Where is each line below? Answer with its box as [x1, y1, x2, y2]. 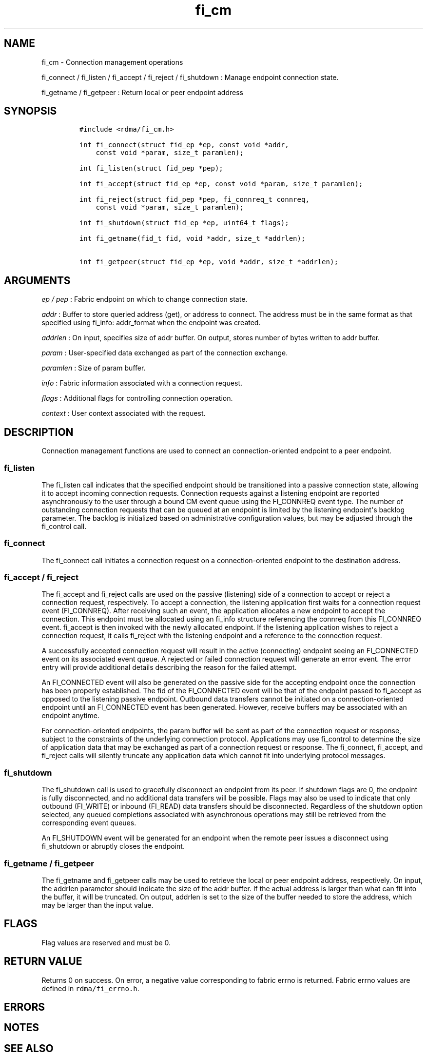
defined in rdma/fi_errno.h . [41, 984, 139, 993]
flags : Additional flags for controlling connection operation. [41, 394, 233, 403]
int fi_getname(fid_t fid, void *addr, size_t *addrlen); [79, 235, 306, 243]
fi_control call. [41, 522, 87, 530]
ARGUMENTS [4, 274, 71, 287]
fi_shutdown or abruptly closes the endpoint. [41, 842, 185, 851]
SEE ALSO [4, 1042, 54, 1055]
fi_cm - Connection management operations [41, 58, 183, 66]
